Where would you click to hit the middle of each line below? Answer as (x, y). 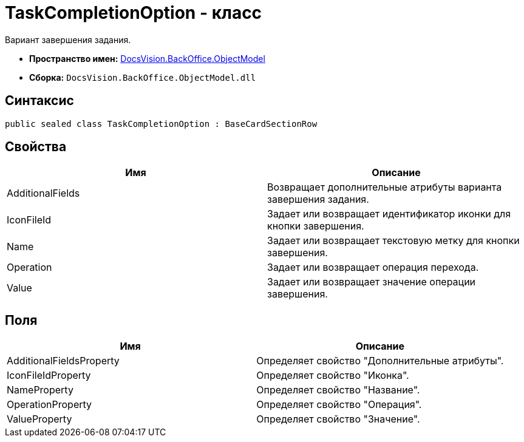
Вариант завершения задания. (68, 39)
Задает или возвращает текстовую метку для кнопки (393, 241)
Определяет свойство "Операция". (339, 405)
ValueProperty (39, 419)
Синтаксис (39, 101)
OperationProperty (49, 405)
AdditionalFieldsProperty (63, 361)
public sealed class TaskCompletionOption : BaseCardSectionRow (161, 124)
